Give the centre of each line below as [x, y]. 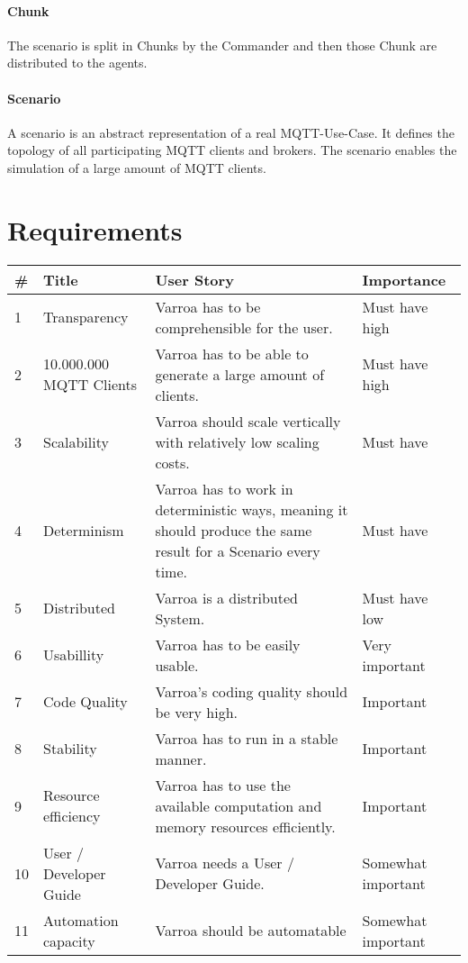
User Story [194, 279]
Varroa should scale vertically [248, 421]
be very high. [197, 712]
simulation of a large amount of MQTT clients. [137, 167]
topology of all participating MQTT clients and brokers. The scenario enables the [232, 150]
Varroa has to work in [224, 488]
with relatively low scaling [237, 441]
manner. [181, 759]
